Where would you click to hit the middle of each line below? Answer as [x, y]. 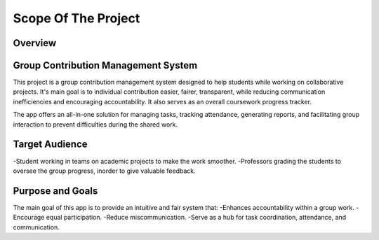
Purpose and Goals [55, 191]
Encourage [29, 218]
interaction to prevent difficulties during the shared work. [95, 124]
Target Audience [50, 144]
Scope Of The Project [77, 18]
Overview [35, 43]
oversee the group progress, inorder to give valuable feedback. [104, 171]
